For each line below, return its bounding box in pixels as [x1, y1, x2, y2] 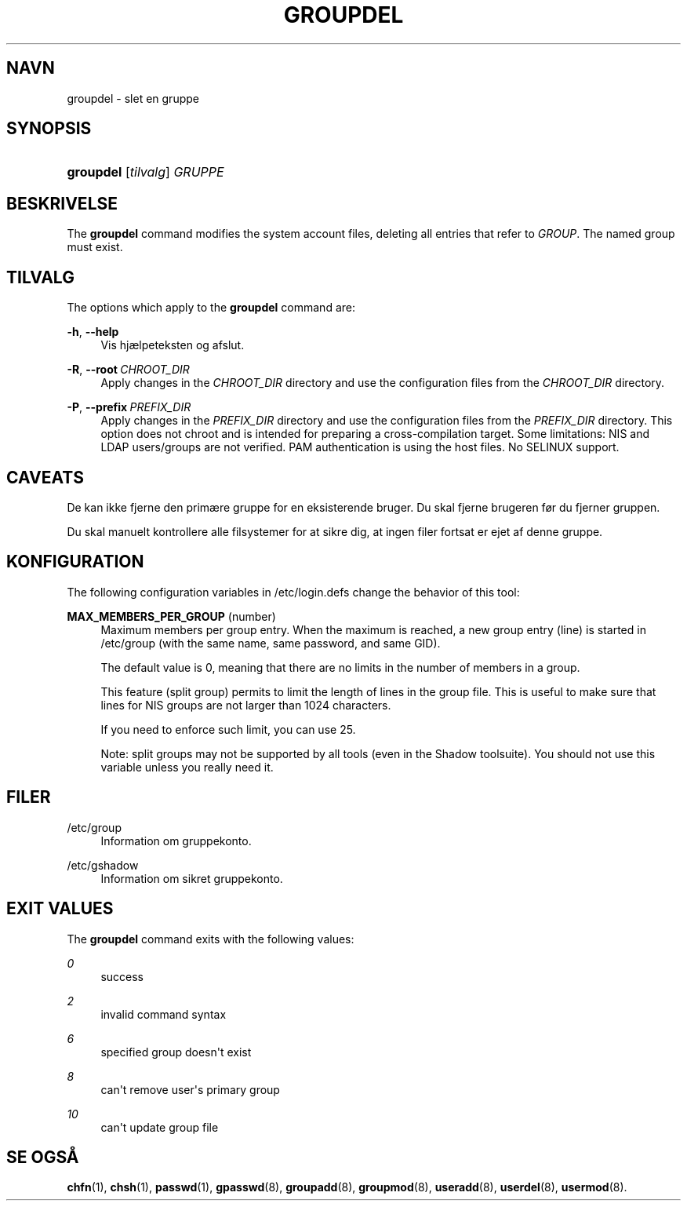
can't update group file [100, 1120, 219, 1134]
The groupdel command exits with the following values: [67, 932, 354, 946]
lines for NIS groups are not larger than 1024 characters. [100, 698, 391, 712]
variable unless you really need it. [100, 760, 274, 774]
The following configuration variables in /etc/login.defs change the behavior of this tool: [67, 585, 520, 599]
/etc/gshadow [67, 858, 139, 872]
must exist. [67, 240, 123, 254]
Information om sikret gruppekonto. [100, 871, 283, 885]
